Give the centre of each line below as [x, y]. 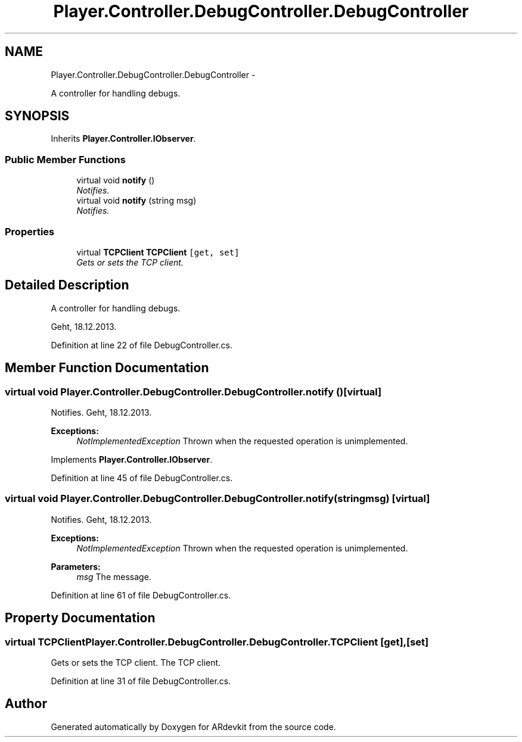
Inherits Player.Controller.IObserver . [123, 139]
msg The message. [114, 576]
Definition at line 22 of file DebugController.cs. [142, 345]
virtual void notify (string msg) [136, 201]
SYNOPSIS [37, 116]
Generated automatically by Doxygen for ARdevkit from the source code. [193, 727]
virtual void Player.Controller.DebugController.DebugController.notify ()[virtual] [193, 392]
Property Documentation [80, 618]
